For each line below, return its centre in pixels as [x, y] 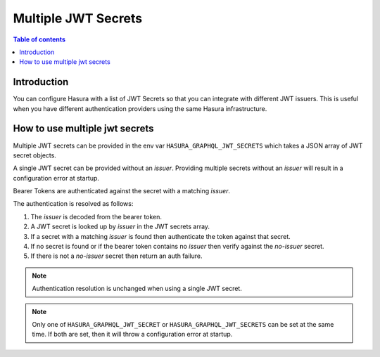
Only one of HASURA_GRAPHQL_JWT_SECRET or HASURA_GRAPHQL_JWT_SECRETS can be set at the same [183, 324]
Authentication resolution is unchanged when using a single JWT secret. [137, 289]
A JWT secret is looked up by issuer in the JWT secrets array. [120, 227]
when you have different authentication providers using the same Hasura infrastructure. [140, 108]
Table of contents [39, 39]
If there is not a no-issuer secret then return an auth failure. [116, 256]
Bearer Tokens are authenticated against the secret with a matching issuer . [122, 191]
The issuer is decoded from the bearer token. [96, 216]
